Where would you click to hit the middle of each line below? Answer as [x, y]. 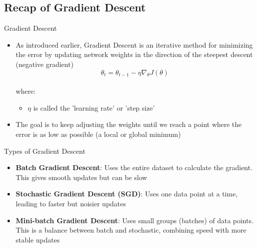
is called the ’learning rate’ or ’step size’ [94, 107]
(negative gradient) [45, 64]
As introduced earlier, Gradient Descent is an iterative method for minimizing [134, 44]
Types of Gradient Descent [45, 151]
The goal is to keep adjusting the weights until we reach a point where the [129, 124]
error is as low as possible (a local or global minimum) [98, 134]
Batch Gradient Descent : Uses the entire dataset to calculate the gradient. [134, 167]
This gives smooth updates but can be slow [81, 177]
